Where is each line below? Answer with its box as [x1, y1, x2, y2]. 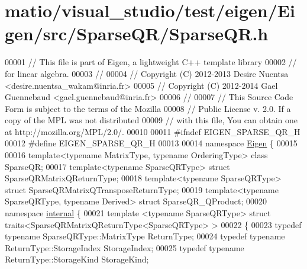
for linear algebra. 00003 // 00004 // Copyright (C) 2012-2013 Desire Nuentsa [5, 67, 289, 79]
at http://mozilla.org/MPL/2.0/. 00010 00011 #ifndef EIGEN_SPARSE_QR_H [5, 125, 300, 137]
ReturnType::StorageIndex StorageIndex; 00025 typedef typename [5, 241, 244, 254]
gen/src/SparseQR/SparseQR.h [5, 21, 269, 46]
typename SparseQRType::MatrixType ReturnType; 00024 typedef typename [5, 230, 285, 242]
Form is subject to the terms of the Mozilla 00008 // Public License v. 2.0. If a [5, 102, 291, 114]
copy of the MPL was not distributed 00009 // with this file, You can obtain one [5, 114, 298, 126]
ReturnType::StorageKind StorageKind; [5, 253, 149, 265]
